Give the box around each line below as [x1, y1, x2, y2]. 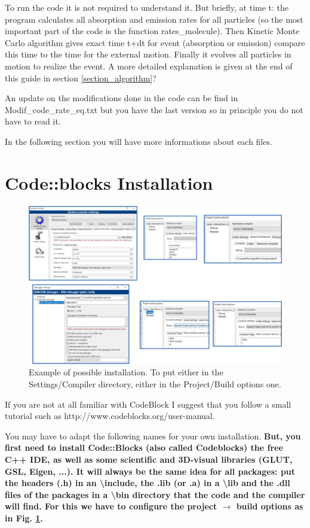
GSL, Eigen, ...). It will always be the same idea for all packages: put [5, 465, 296, 477]
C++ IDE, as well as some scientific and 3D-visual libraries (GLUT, [5, 453, 293, 465]
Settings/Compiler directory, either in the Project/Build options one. [29, 378, 281, 390]
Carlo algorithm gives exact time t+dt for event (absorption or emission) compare [5, 36, 305, 48]
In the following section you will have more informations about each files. [5, 135, 272, 147]
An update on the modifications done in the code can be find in [5, 92, 238, 104]
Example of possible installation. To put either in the [29, 366, 223, 378]
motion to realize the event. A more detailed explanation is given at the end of [5, 59, 293, 72]
